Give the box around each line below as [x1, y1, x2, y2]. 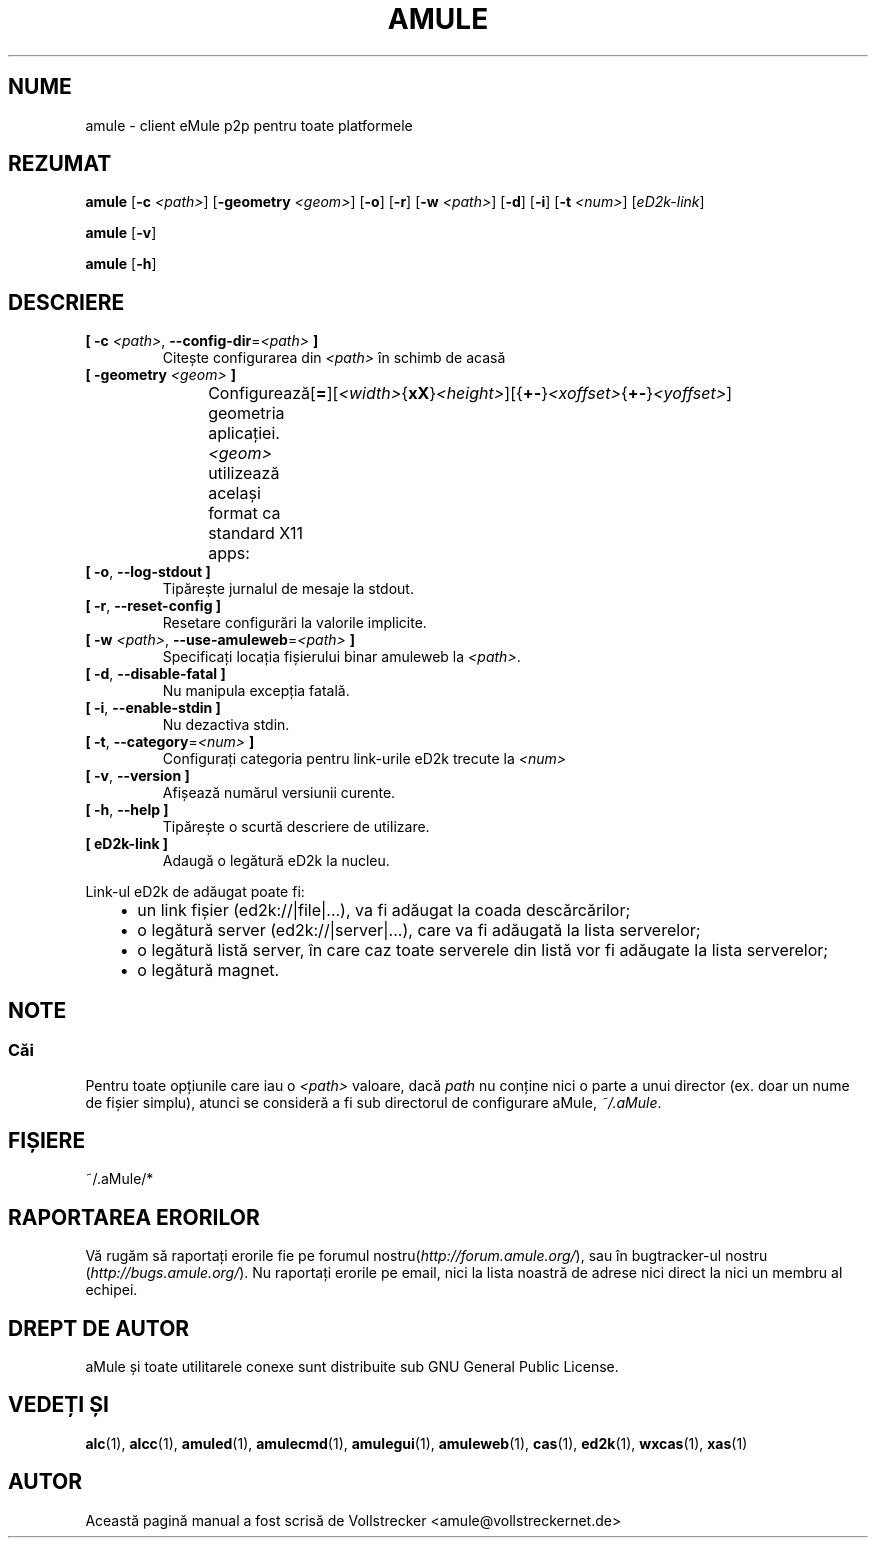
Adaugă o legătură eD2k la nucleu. [162, 852, 390, 870]
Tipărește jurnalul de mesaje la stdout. [162, 580, 414, 598]
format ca [208, 503, 281, 524]
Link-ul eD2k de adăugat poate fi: [85, 883, 305, 901]
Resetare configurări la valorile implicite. [162, 614, 427, 632]
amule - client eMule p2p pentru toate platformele [85, 116, 413, 134]
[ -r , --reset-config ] [85, 597, 222, 615]
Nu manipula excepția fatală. [162, 682, 350, 700]
